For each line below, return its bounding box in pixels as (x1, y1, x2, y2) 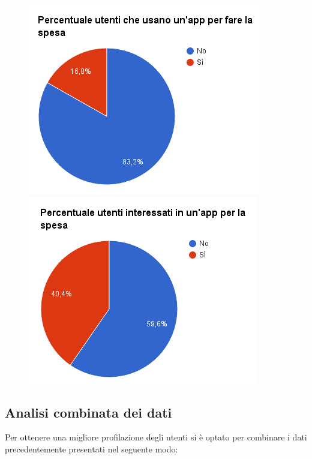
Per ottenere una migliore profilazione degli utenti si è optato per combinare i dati (5, 431, 307, 443)
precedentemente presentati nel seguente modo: (5, 442, 178, 455)
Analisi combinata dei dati (5, 403, 172, 421)
